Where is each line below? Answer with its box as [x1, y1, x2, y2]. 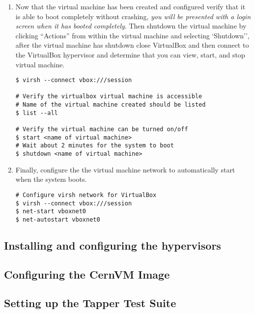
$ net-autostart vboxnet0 [15, 216, 100, 223]
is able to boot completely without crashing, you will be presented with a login [15, 11, 251, 21]
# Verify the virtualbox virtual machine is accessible [15, 93, 202, 100]
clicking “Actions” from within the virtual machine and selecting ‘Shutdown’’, [15, 30, 250, 40]
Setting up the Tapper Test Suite [4, 295, 176, 311]
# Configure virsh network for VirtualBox [15, 191, 157, 199]
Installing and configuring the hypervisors [4, 237, 221, 253]
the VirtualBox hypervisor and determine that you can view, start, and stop [15, 49, 245, 59]
